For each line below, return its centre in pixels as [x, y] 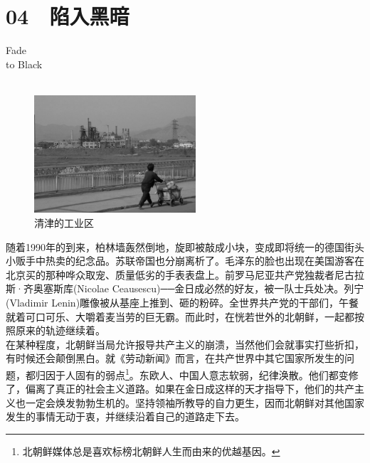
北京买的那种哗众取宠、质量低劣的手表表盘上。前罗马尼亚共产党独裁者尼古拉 [185, 274]
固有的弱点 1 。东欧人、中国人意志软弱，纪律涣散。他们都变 [212, 373]
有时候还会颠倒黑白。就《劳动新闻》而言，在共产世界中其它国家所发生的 [175, 358]
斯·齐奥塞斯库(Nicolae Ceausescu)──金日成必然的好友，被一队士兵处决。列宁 [185, 288]
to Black [24, 64]
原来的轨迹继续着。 [60, 330]
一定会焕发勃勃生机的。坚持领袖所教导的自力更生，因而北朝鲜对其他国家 [195, 402]
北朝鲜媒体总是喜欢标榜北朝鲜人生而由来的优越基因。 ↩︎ [151, 451]
